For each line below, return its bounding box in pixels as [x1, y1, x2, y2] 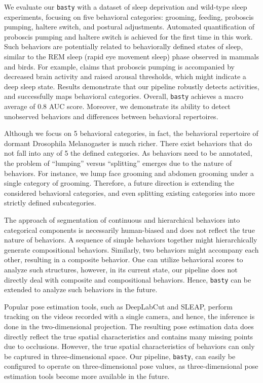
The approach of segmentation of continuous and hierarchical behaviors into [4, 215, 240, 225]
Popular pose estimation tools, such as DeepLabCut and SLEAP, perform [4, 301, 233, 311]
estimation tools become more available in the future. [4, 371, 170, 381]
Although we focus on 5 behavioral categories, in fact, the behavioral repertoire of [4, 128, 258, 138]
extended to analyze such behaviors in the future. [4, 284, 158, 295]
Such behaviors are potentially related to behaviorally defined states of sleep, [4, 41, 243, 52]
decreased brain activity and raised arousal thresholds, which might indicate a [4, 71, 246, 82]
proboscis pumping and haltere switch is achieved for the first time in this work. [4, 31, 253, 42]
